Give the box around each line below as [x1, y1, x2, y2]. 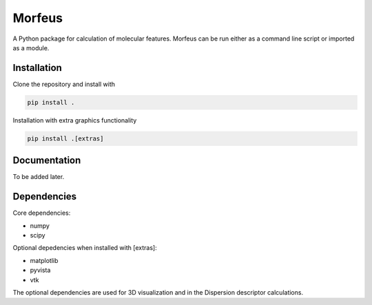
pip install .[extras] [27, 134, 104, 143]
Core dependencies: [12, 209, 71, 217]
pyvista [30, 266, 51, 275]
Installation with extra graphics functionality [12, 116, 137, 124]
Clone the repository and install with [12, 80, 116, 88]
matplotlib [30, 256, 59, 264]
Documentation [12, 155, 81, 167]
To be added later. [12, 173, 65, 181]
